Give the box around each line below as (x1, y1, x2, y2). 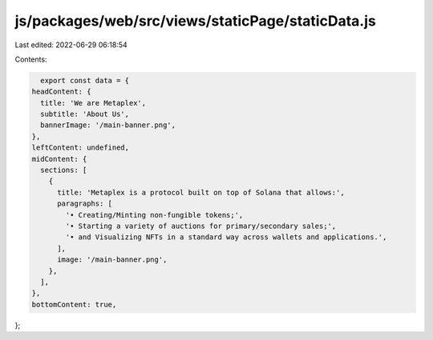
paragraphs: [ (57, 199, 112, 208)
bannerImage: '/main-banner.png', (40, 121, 176, 130)
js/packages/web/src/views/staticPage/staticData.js (14, 12, 376, 30)
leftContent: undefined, (31, 143, 130, 152)
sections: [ (40, 166, 87, 175)
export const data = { (40, 76, 130, 85)
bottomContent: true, (31, 300, 117, 309)
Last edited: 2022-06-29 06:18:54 (14, 40, 127, 50)
